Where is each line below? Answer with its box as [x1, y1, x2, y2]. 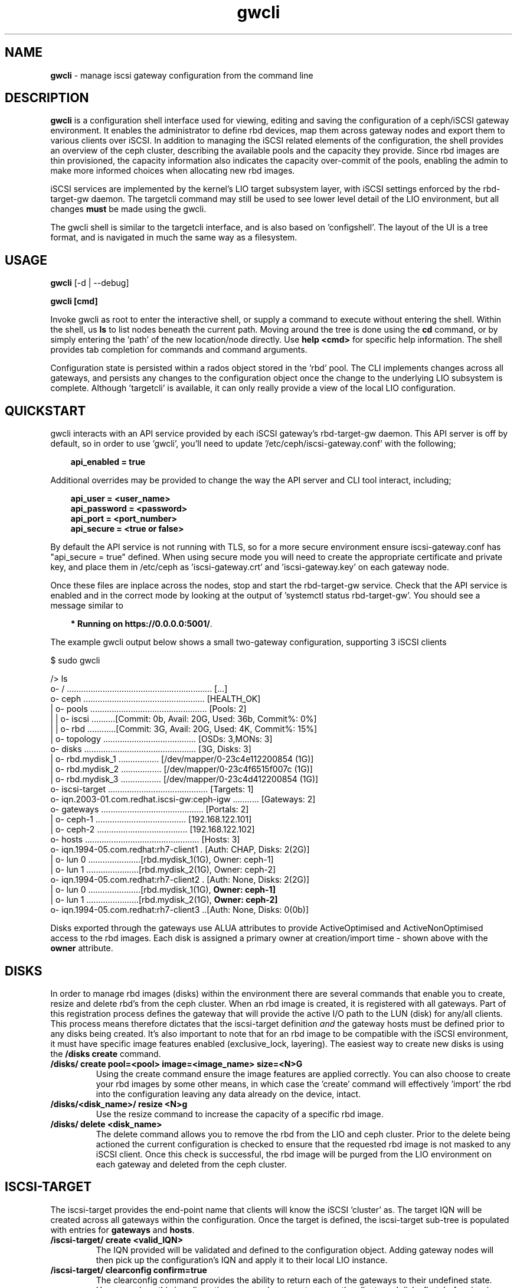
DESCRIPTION [5, 90, 89, 106]
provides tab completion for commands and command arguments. [50, 344, 307, 355]
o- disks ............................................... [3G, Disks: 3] [50, 744, 251, 754]
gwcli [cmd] [50, 296, 98, 307]
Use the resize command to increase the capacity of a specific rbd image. [96, 1108, 384, 1119]
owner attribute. [50, 943, 113, 954]
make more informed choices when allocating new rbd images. [50, 165, 295, 176]
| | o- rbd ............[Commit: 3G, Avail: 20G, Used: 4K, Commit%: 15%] [50, 724, 318, 734]
